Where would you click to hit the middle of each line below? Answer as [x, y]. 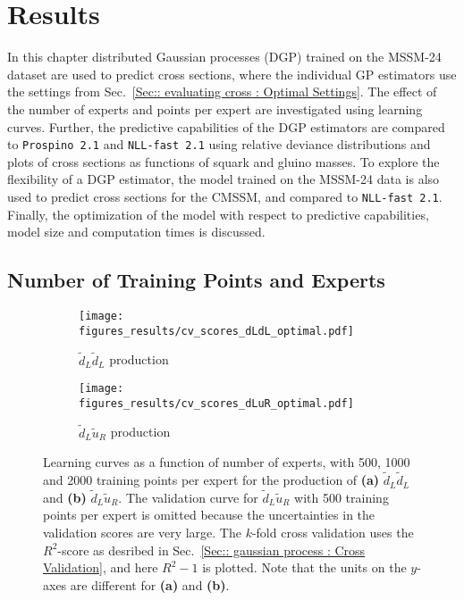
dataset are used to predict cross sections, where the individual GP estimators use [232, 74]
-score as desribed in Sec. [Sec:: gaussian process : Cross [211, 550]
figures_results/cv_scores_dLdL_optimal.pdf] [216, 331]
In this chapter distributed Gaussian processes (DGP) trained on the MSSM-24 [224, 57]
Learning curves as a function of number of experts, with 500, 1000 [227, 462]
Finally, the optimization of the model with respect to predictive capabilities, [218, 214]
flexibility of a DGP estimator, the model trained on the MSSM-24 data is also [224, 179]
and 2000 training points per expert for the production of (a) [211, 480]
